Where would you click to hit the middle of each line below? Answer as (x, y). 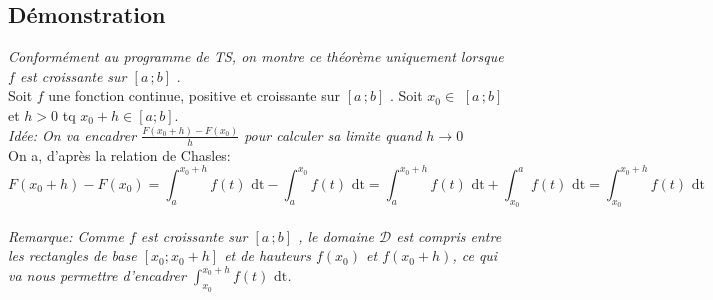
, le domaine (336, 235)
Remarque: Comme (66, 235)
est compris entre (449, 235)
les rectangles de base (72, 255)
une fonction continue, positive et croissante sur (194, 95)
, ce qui (475, 255)
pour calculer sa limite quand (333, 134)
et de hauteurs (267, 255)
